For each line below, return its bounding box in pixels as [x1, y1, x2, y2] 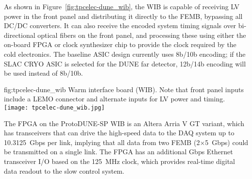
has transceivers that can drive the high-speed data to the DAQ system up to [4, 128, 235, 138]
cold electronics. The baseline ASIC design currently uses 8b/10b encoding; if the [4, 49, 246, 59]
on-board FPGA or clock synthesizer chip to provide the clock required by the [4, 39, 236, 49]
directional [4, 30, 35, 40]
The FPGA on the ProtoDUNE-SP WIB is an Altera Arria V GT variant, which [4, 118, 244, 128]
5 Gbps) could [205, 137, 249, 147]
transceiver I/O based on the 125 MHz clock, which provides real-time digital [4, 156, 235, 166]
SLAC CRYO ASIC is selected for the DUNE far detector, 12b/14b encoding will [4, 58, 246, 68]
